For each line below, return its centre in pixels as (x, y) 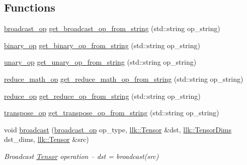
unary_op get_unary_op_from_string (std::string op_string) (100, 62)
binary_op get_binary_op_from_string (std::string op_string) (102, 45)
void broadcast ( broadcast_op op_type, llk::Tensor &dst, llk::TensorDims (118, 129)
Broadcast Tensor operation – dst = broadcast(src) (81, 156)
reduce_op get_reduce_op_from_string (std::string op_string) (102, 96)
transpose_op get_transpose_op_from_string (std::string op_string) (112, 113)
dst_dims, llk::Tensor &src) (47, 139)
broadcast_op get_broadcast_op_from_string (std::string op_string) (112, 28)
